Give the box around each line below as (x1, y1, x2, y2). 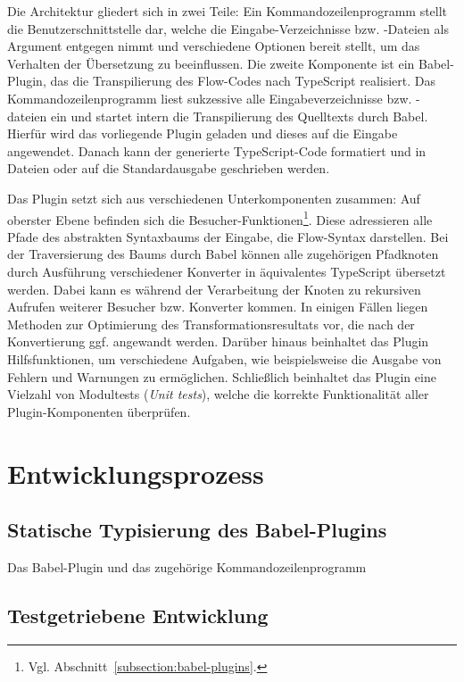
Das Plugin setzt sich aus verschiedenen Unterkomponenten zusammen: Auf (7, 188, 420, 207)
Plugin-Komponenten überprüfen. (7, 402, 191, 420)
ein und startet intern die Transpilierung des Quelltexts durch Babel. (50, 106, 428, 125)
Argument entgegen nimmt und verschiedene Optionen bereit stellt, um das (7, 37, 420, 55)
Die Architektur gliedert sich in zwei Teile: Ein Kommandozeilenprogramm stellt (7, 2, 448, 20)
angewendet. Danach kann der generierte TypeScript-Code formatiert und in (7, 141, 427, 160)
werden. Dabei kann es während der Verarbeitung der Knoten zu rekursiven (7, 279, 421, 298)
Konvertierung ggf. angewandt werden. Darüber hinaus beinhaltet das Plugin (7, 332, 429, 351)
